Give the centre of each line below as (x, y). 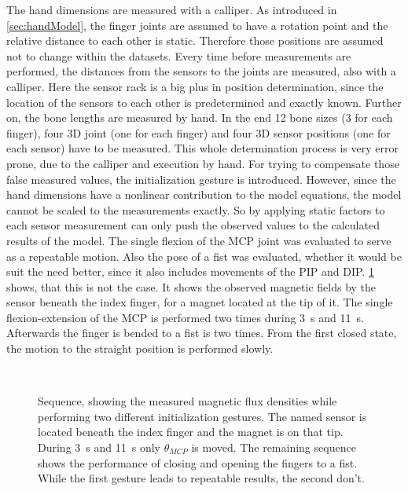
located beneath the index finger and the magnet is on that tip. (191, 432)
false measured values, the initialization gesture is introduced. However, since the (201, 179)
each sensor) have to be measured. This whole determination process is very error (202, 148)
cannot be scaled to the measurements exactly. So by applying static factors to (196, 209)
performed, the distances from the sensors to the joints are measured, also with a (201, 71)
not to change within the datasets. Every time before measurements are (179, 55)
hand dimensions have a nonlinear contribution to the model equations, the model (204, 194)
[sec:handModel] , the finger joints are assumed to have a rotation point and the (197, 25)
